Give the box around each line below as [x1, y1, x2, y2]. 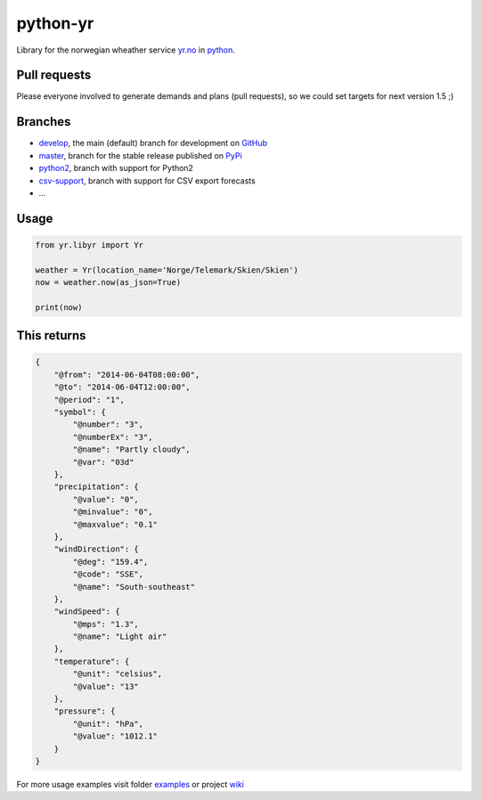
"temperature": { [53, 656, 130, 666]
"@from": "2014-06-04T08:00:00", [53, 370, 200, 380]
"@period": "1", [53, 395, 125, 404]
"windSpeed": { [53, 607, 120, 616]
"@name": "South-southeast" [72, 582, 196, 592]
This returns [16, 328, 86, 343]
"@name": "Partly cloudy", [72, 445, 191, 454]
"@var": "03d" [72, 457, 135, 467]
